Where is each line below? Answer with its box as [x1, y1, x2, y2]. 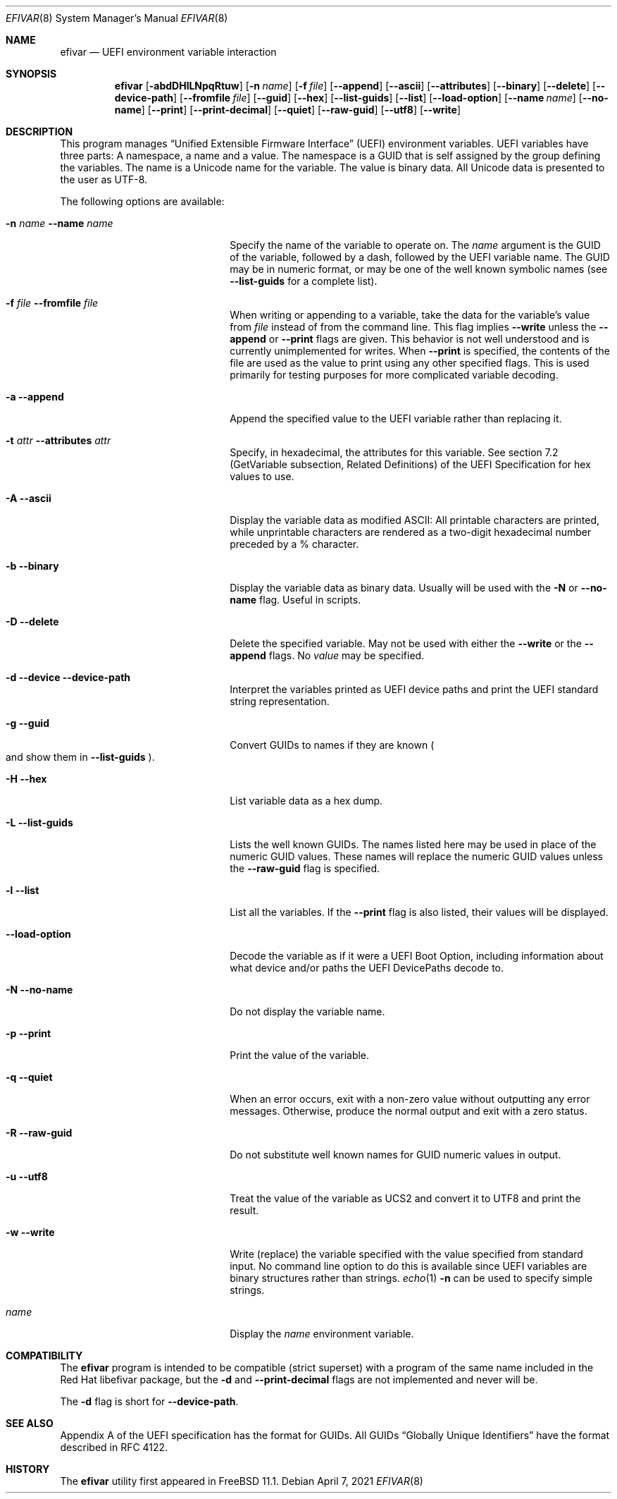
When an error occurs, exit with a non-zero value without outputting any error [230, 1093, 590, 1105]
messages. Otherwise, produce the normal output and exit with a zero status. [230, 1105, 587, 1117]
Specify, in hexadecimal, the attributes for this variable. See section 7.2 [230, 446, 559, 458]
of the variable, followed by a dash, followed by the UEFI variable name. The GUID [230, 251, 610, 263]
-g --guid [6, 717, 49, 729]
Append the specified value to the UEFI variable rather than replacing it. [230, 412, 562, 424]
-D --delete [6, 616, 59, 628]
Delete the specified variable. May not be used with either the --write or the [230, 637, 582, 649]
